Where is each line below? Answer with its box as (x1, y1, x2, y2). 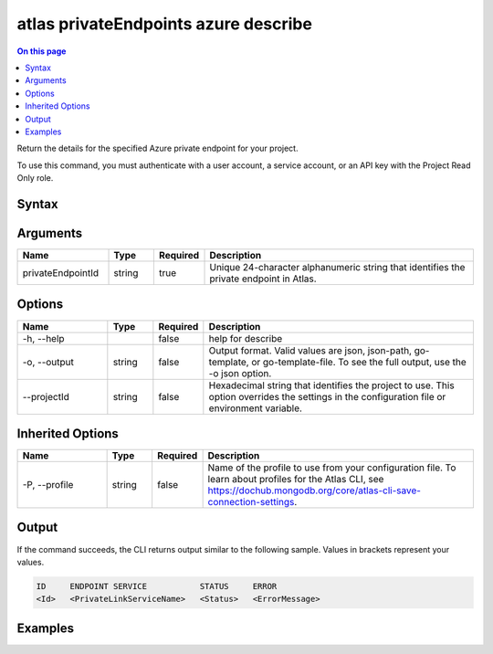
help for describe (208, 332, 283, 344)
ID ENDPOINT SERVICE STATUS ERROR (36, 581, 278, 591)
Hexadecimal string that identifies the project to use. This (208, 379, 456, 392)
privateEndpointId (22, 266, 100, 279)
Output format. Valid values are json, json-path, (208, 343, 413, 356)
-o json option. (208, 366, 272, 379)
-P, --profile (22, 479, 74, 491)
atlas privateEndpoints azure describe (16, 14, 312, 34)
